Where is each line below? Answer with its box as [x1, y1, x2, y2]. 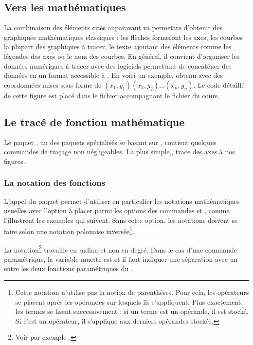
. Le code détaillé [193, 79, 245, 90]
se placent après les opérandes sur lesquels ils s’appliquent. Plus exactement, [15, 296, 243, 307]
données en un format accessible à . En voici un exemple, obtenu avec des [4, 70, 223, 80]
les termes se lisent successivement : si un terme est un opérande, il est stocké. [15, 306, 249, 316]
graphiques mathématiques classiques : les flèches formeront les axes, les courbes [4, 32, 243, 42]
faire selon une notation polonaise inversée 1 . [4, 225, 134, 236]
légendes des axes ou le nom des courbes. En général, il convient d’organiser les [4, 51, 240, 61]
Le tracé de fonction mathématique [4, 114, 185, 129]
